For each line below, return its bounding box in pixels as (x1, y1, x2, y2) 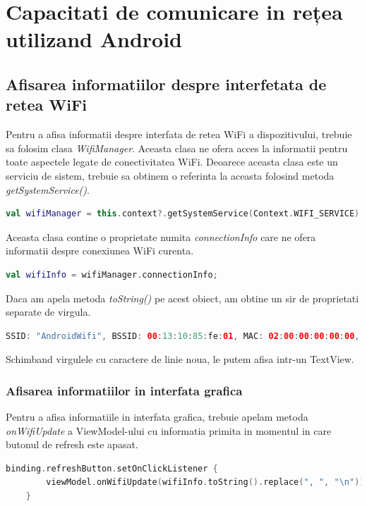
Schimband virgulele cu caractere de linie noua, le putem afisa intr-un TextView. (6, 352, 354, 366)
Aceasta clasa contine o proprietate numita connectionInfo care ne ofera (6, 229, 316, 244)
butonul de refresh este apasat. (6, 437, 138, 452)
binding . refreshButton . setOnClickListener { (6, 463, 218, 474)
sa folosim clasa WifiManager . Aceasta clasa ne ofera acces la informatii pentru (6, 140, 348, 155)
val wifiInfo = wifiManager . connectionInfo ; (6, 269, 218, 280)
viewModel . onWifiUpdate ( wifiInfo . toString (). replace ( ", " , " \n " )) (46, 477, 365, 488)
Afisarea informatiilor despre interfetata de (6, 73, 327, 94)
